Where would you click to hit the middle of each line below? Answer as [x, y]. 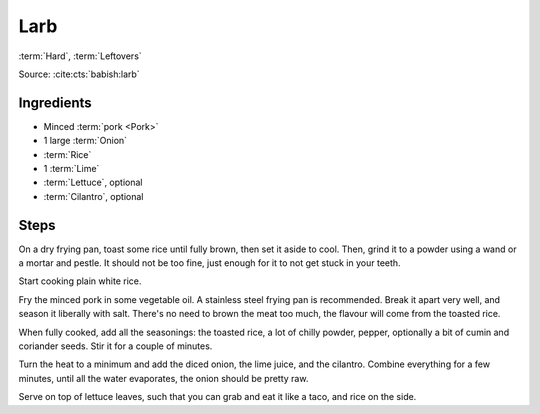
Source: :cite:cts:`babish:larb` [79, 74]
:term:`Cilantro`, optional [93, 196]
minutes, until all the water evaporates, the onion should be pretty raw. [163, 378]
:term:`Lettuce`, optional [93, 182]
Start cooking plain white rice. [80, 281]
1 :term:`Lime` [71, 169]
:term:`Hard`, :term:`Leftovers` [80, 56]
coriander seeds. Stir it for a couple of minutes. [115, 346]
